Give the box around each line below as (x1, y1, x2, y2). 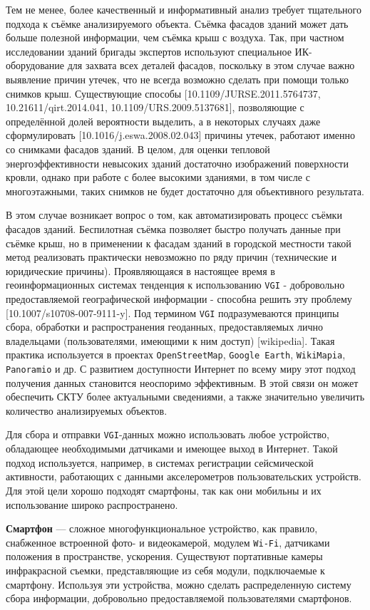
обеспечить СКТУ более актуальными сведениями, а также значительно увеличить (6, 389, 365, 404)
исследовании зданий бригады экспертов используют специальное (6, 43, 292, 58)
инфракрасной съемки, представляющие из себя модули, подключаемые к (6, 562, 325, 577)
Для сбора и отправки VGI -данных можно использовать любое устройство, (6, 427, 329, 442)
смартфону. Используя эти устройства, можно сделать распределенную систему (6, 577, 351, 591)
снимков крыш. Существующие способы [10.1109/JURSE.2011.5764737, (6, 86, 321, 100)
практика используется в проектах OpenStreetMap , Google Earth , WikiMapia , (6, 347, 346, 362)
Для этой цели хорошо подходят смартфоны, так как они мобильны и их (6, 482, 322, 497)
